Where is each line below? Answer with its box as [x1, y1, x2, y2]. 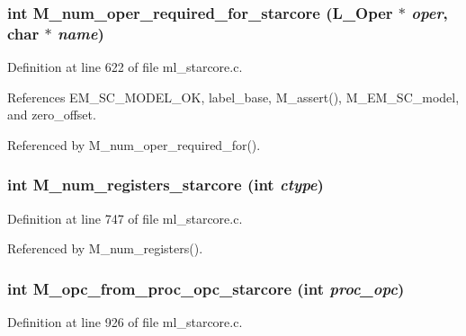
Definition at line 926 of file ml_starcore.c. [7, 313, 243, 332]
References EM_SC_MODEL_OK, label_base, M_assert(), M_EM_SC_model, [7, 87, 460, 106]
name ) [57, 22, 104, 44]
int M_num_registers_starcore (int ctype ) [7, 173, 324, 196]
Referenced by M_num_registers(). [7, 239, 203, 258]
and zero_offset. [7, 105, 96, 124]
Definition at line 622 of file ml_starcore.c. [7, 57, 243, 76]
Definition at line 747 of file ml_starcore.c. [7, 208, 243, 227]
